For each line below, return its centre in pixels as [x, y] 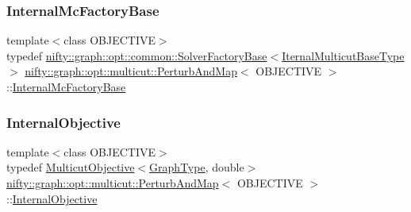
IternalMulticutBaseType [343, 55]
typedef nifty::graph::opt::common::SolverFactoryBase [137, 55]
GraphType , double [197, 167]
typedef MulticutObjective [71, 167]
